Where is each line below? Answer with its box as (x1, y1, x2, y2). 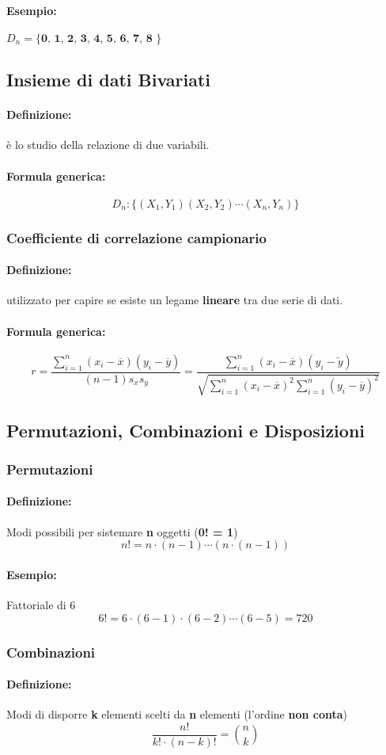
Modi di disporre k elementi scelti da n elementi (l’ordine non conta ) (6, 706, 347, 723)
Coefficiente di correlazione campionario (6, 227, 267, 247)
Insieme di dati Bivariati (6, 67, 211, 92)
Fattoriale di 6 (6, 597, 76, 613)
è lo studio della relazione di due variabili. (6, 136, 210, 153)
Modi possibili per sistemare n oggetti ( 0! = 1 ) (6, 523, 238, 540)
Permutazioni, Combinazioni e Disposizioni (6, 418, 365, 442)
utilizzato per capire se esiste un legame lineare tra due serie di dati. (6, 292, 343, 308)
